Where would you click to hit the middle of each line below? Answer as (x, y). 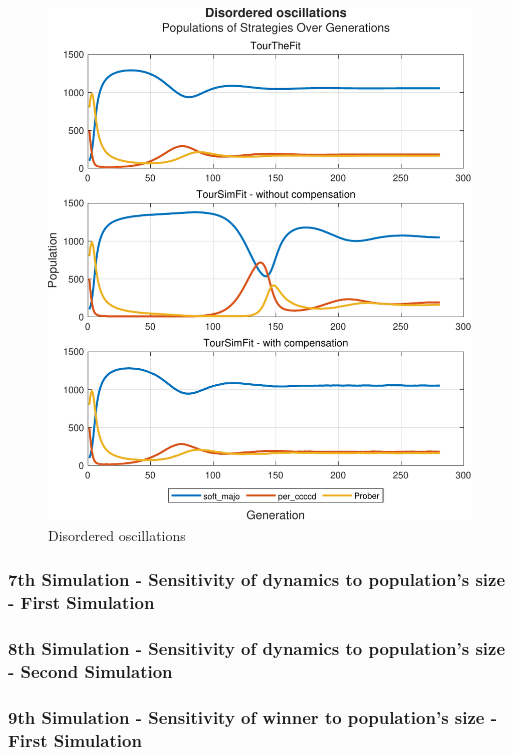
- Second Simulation (90, 671)
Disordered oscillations (117, 534)
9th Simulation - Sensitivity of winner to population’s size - (252, 716)
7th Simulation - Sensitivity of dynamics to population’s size (257, 579)
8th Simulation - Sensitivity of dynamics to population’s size (257, 648)
